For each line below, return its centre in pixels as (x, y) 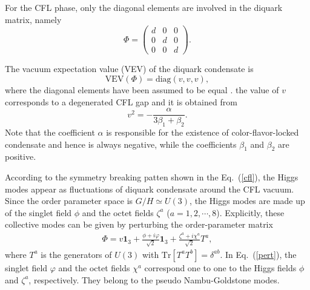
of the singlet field (38, 212)
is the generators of (76, 254)
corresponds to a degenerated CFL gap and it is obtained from (121, 101)
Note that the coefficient (50, 132)
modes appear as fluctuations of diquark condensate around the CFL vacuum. (150, 189)
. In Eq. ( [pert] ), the (258, 254)
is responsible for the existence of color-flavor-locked (203, 132)
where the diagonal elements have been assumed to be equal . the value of (142, 89)
